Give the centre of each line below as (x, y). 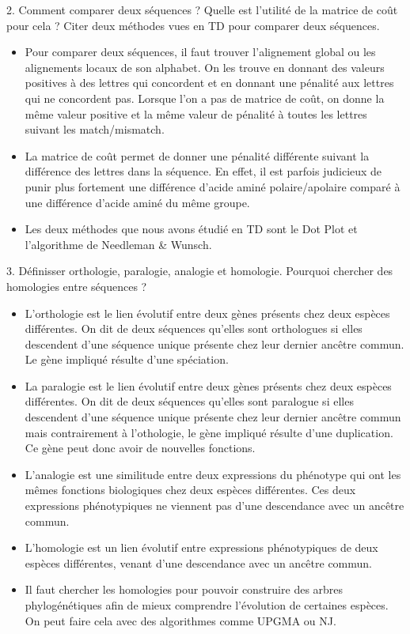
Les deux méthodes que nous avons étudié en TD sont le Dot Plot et (191, 229)
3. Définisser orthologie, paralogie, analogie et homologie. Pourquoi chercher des (200, 271)
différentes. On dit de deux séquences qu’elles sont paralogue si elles (189, 401)
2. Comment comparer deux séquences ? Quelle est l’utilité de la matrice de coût (202, 9)
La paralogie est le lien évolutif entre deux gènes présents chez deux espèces (208, 385)
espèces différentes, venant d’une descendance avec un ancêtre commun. (198, 562)
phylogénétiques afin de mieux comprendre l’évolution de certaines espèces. (207, 605)
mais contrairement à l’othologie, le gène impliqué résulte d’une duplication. (209, 432)
